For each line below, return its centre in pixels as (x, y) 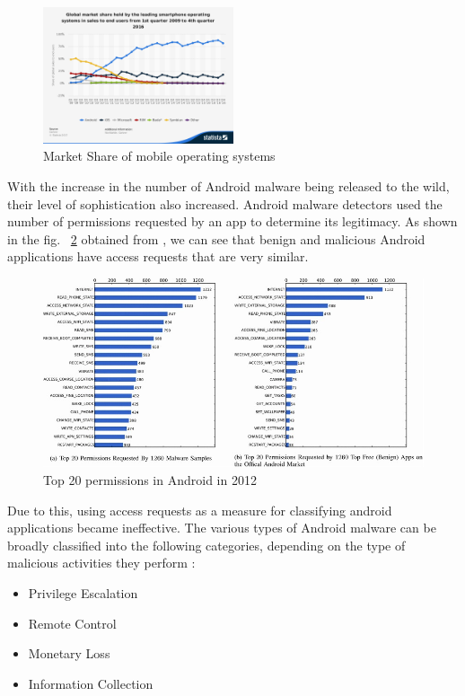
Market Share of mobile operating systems (159, 156)
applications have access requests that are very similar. (158, 256)
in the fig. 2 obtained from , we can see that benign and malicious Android (216, 238)
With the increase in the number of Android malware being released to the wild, (228, 185)
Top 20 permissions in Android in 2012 (150, 479)
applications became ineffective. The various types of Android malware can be (222, 528)
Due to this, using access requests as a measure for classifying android (200, 510)
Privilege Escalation (83, 592)
